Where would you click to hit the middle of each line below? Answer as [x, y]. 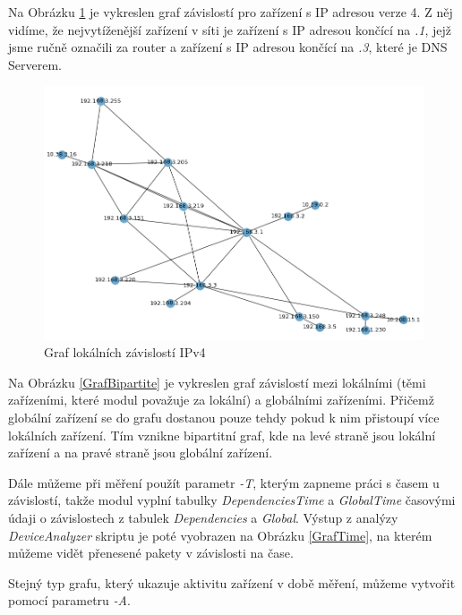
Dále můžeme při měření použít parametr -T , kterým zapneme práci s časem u [224, 482]
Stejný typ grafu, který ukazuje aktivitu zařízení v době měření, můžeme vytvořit [232, 582]
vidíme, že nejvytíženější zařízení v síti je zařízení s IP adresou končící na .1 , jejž [230, 29]
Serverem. [35, 64]
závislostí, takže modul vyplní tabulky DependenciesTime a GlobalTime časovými [232, 500]
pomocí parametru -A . [69, 600]
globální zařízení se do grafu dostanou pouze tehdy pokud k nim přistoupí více [224, 418]
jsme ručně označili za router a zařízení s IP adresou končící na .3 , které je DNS [228, 47]
